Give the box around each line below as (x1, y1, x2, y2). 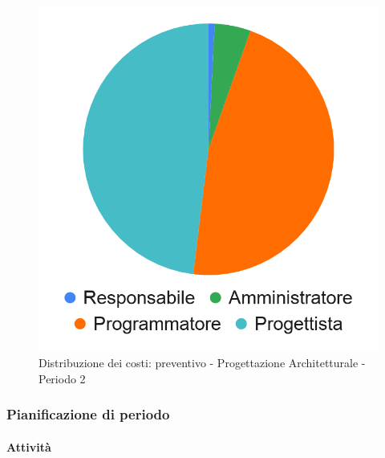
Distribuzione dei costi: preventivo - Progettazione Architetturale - (38, 354, 366, 371)
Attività (6, 439, 51, 455)
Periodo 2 (38, 370, 86, 386)
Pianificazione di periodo (6, 404, 170, 424)
